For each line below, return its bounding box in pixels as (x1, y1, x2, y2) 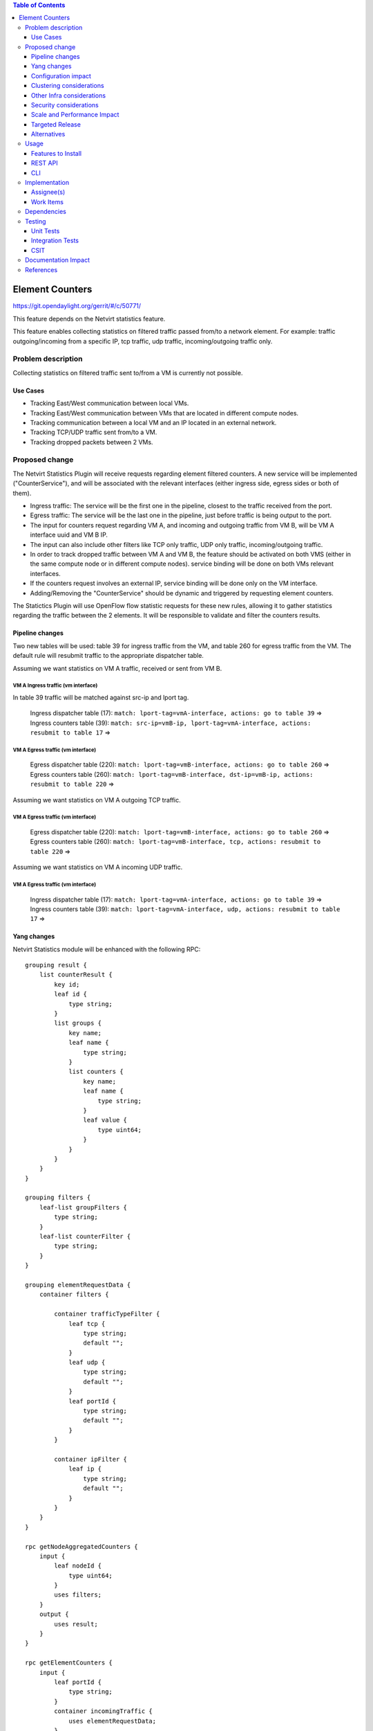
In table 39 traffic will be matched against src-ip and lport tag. (12, 693, 189, 701)
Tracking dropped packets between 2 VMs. (30, 438, 153, 446)
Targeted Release (31, 120, 81, 128)
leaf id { (54, 990, 88, 998)
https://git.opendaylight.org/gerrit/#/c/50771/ (12, 302, 142, 310)
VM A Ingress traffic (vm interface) (12, 682, 98, 689)
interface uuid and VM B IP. (30, 530, 108, 539)
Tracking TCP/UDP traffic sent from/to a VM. (30, 428, 157, 436)
